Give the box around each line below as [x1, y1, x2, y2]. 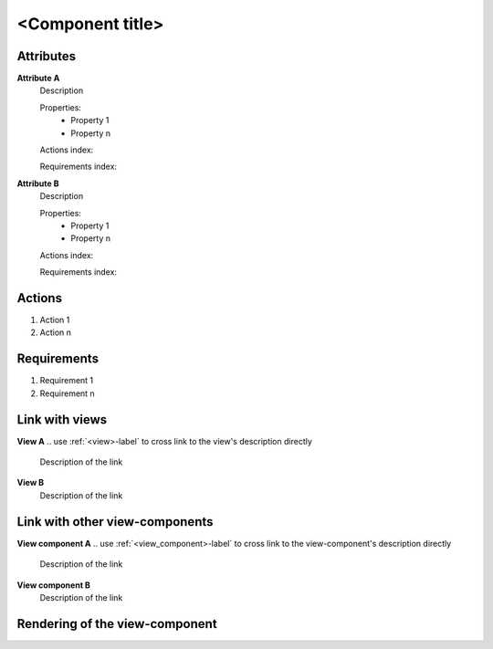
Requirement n [39, 388, 95, 399]
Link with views [16, 412, 108, 427]
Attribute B [16, 178, 59, 189]
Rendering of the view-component [16, 616, 218, 632]
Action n [39, 327, 72, 338]
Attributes [16, 48, 77, 64]
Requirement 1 [39, 375, 94, 386]
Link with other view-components [16, 514, 214, 529]
